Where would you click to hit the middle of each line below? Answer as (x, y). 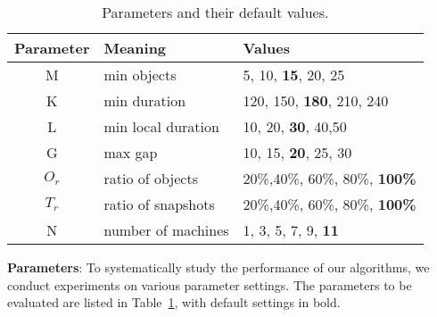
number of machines (166, 230)
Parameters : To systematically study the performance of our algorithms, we (218, 267)
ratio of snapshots (159, 204)
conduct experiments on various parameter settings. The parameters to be (210, 284)
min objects (140, 75)
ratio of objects (151, 178)
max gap (131, 152)
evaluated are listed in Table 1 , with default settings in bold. (174, 302)
